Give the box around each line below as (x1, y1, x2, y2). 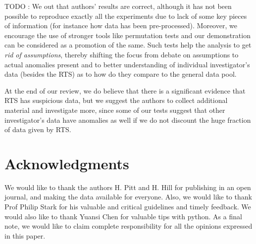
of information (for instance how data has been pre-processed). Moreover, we (4, 20, 237, 31)
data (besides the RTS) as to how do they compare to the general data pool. (4, 69, 237, 79)
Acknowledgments (4, 153, 129, 173)
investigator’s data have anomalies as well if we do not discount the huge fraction (4, 114, 251, 125)
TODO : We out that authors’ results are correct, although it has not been (4, 1, 232, 11)
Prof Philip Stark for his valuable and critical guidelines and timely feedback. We (4, 201, 251, 212)
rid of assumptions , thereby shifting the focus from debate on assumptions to (4, 49, 239, 59)
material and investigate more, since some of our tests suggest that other (4, 104, 225, 115)
